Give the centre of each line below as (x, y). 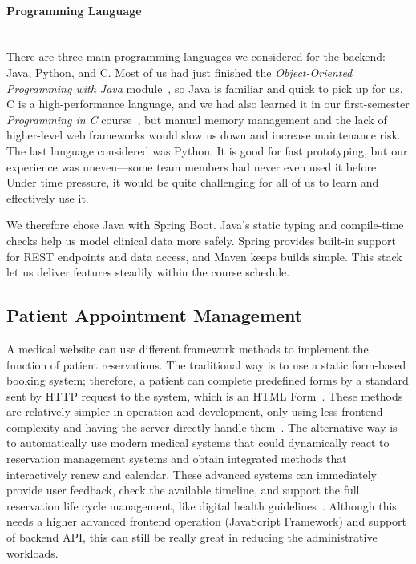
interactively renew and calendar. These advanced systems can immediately (192, 474)
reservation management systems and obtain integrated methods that (177, 459)
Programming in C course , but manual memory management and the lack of (197, 119)
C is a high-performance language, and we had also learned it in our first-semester (208, 104)
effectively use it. (48, 197)
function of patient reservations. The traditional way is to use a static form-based (206, 364)
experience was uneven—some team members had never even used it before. (193, 166)
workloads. (32, 552)
